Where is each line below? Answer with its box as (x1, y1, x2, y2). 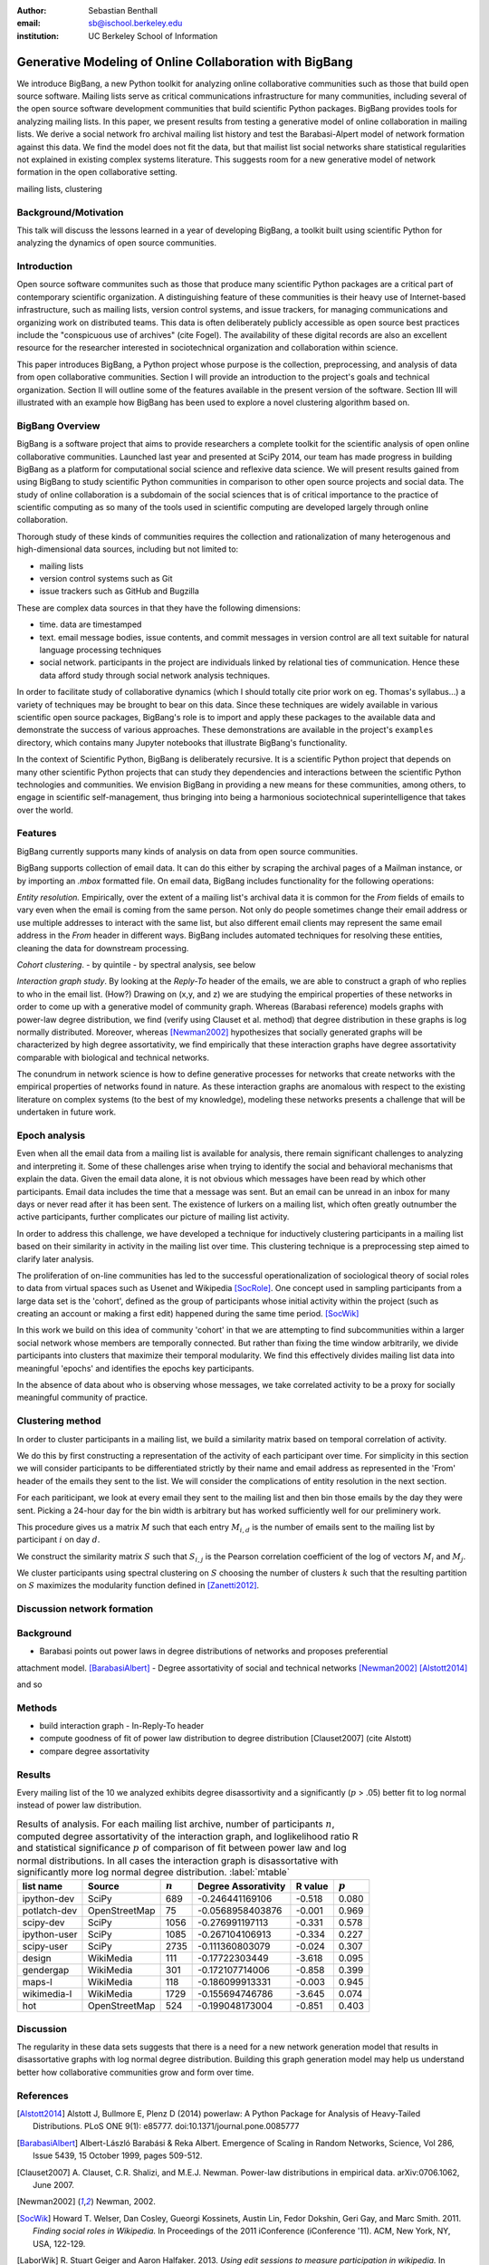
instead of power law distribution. (16, 1799, 142, 1811)
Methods (16, 1701, 58, 1714)
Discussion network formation (16, 1603, 154, 1615)
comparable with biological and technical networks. (16, 1052, 210, 1063)
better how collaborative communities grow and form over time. (16, 2067, 254, 2077)
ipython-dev (22, 1893, 75, 1905)
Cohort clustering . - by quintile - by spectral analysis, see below (16, 959, 256, 969)
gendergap (22, 1964, 70, 1977)
